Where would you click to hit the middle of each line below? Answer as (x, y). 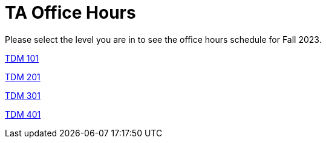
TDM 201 (23, 77)
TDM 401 (23, 114)
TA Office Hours (70, 13)
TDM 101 (22, 58)
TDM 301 (23, 95)
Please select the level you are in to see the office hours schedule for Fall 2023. (163, 39)
